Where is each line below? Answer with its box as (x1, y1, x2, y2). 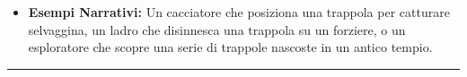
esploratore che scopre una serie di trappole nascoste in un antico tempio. (28, 38, 433, 56)
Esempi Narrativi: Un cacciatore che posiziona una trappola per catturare (28, 3, 450, 21)
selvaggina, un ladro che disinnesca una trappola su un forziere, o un (28, 20, 406, 38)
